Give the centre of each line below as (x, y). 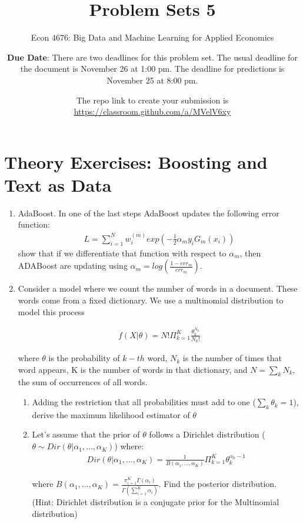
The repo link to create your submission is (152, 100)
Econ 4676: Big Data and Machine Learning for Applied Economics (152, 37)
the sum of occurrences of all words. (83, 382)
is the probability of (84, 358)
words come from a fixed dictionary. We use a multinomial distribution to (151, 300)
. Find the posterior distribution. (218, 484)
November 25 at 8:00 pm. (152, 80)
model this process (51, 311)
